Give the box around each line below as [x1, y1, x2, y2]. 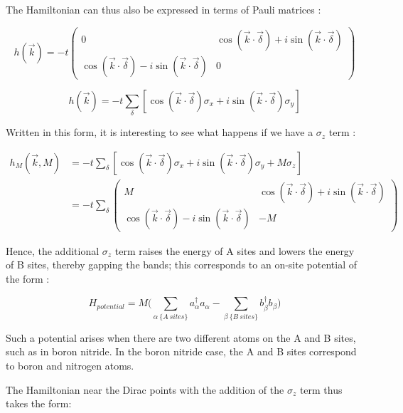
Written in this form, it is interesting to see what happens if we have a [6, 125, 313, 140]
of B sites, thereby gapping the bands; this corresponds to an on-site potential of [6, 257, 357, 272]
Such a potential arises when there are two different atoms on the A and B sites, [6, 330, 356, 345]
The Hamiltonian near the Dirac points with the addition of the [6, 382, 284, 397]
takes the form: [6, 396, 72, 411]
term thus [299, 382, 343, 397]
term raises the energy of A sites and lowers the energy [114, 243, 355, 258]
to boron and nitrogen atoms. [6, 357, 134, 372]
